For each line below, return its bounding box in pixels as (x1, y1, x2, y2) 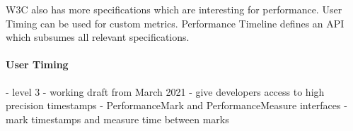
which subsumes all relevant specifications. (6, 30, 190, 44)
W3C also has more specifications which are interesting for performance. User (6, 2, 342, 16)
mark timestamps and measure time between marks (6, 111, 229, 126)
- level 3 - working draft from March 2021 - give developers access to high (6, 84, 325, 99)
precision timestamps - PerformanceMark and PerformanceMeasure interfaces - (6, 98, 347, 113)
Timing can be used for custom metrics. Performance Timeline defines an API (6, 15, 345, 30)
